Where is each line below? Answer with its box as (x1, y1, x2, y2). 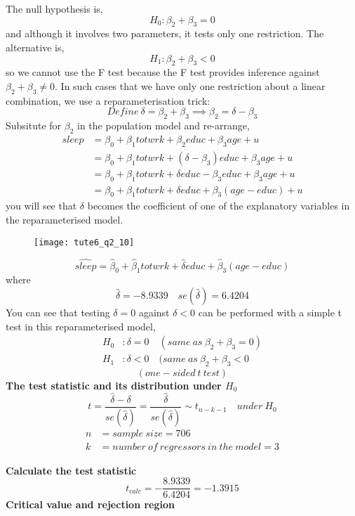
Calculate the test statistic (6, 463, 137, 477)
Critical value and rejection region (6, 497, 175, 512)
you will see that (6, 198, 77, 213)
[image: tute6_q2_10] (34, 237, 135, 247)
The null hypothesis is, (6, 1, 103, 15)
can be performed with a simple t (198, 304, 342, 319)
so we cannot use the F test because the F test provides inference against (6, 65, 320, 79)
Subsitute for (6, 118, 62, 133)
